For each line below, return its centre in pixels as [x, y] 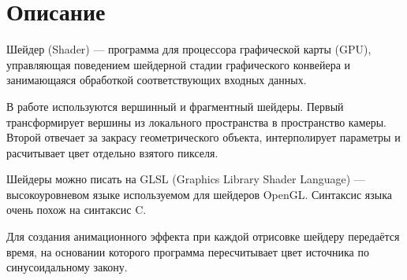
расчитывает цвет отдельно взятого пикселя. [112, 152]
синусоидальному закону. [67, 267]
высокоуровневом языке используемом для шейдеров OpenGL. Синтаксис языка [200, 194]
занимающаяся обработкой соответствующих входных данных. [157, 80]
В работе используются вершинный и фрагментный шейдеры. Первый [175, 106]
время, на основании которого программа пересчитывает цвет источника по [188, 251]
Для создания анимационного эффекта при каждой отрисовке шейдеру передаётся [203, 236]
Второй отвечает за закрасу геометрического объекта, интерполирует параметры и [203, 137]
